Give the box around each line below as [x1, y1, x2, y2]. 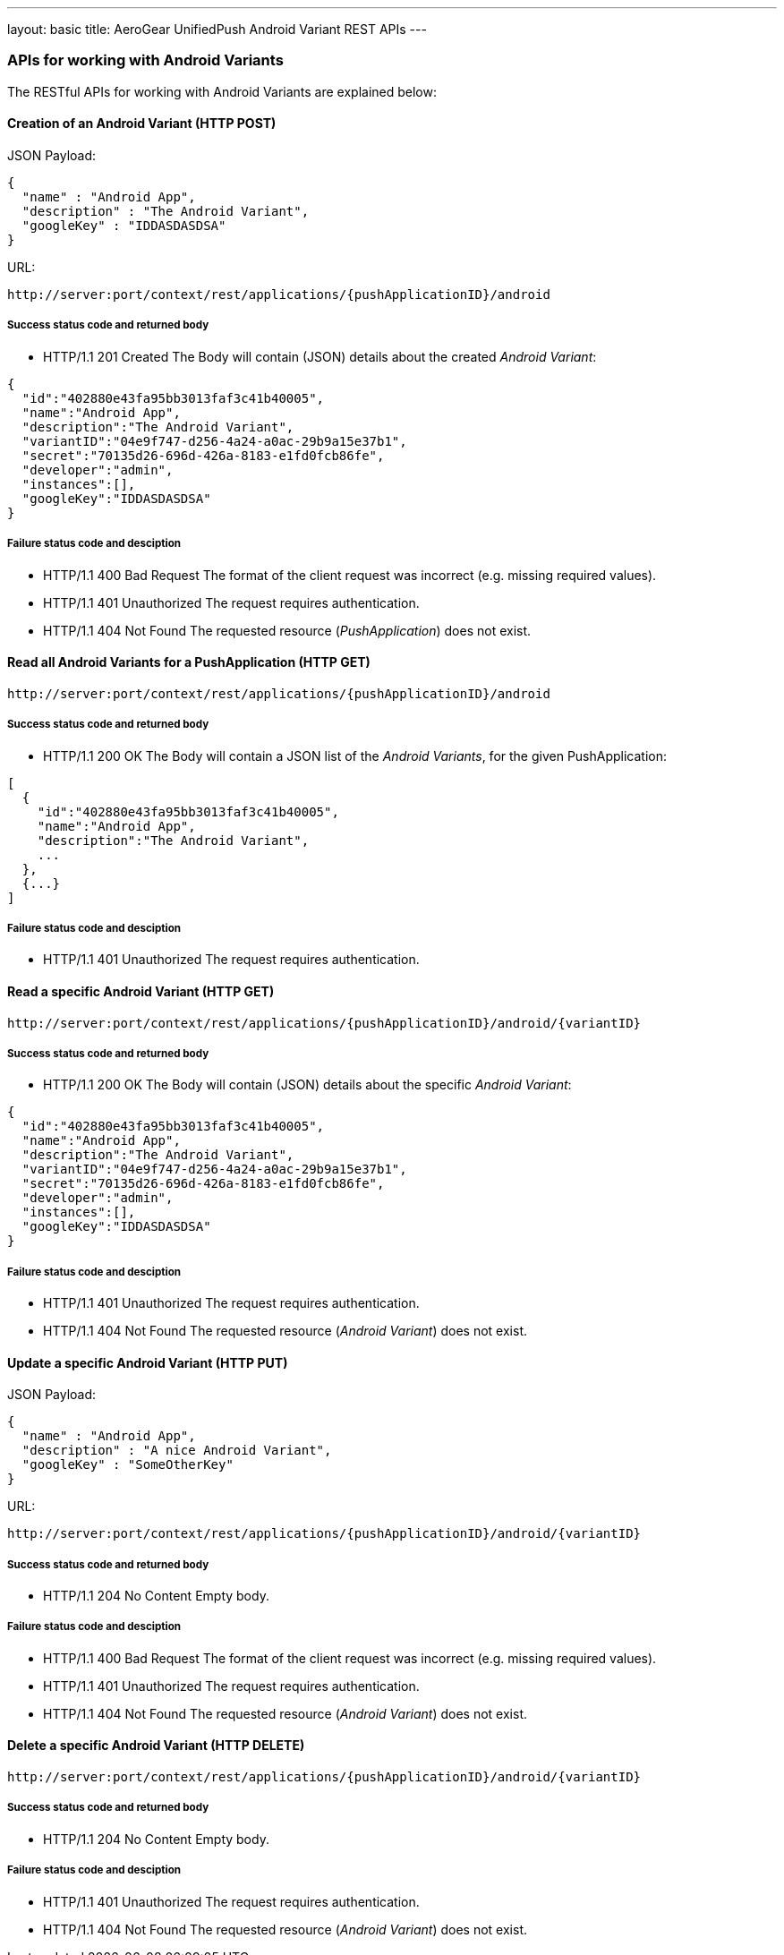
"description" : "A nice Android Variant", [21, 1443, 332, 1458]
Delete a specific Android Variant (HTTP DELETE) [7, 1737, 305, 1754]
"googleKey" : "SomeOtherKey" [21, 1457, 234, 1473]
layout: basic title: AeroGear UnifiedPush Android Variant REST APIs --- [7, 21, 427, 37]
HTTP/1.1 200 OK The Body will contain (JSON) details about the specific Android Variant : [43, 1077, 572, 1093]
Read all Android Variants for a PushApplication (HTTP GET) [7, 654, 371, 670]
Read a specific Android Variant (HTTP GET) [7, 983, 275, 999]
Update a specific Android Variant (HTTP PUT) [7, 1354, 288, 1370]
